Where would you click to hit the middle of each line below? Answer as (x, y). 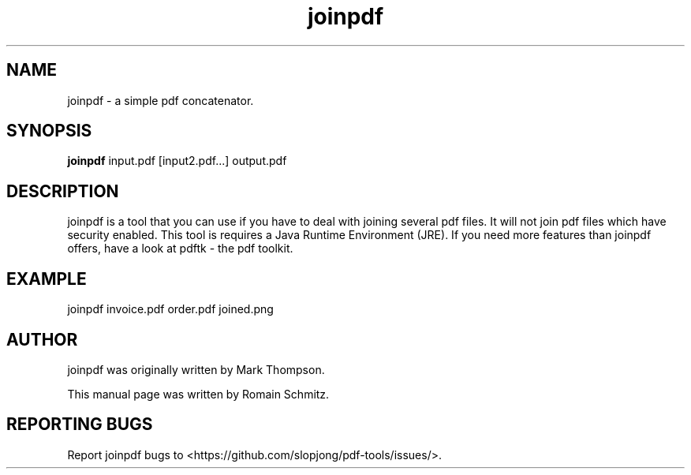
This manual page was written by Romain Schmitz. (198, 394)
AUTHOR (42, 339)
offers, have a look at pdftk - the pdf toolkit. (180, 249)
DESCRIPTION (63, 191)
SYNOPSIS (49, 131)
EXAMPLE (47, 279)
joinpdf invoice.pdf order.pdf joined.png (170, 309)
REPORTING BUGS (80, 425)
